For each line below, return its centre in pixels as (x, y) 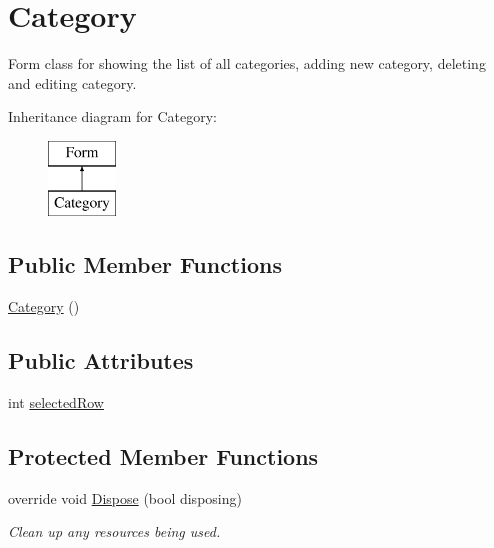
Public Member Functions (145, 264)
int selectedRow (56, 402)
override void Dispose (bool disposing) (125, 497)
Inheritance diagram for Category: (113, 116)
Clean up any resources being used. (114, 531)
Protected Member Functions (163, 456)
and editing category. (72, 82)
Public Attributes (101, 360)
